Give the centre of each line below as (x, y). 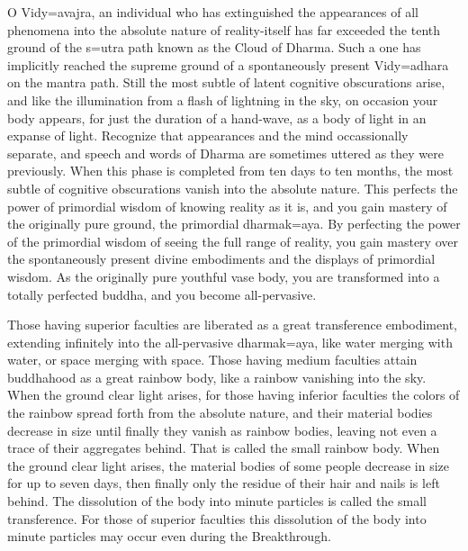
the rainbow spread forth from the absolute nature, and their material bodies (220, 413)
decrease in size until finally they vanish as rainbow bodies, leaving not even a (222, 430)
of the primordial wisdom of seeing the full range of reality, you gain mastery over (233, 241)
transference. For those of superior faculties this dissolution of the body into (217, 518)
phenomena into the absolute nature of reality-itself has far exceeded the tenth (224, 29)
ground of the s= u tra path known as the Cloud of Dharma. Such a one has (214, 47)
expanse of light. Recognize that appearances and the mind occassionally (208, 135)
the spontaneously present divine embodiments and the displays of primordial (221, 259)
